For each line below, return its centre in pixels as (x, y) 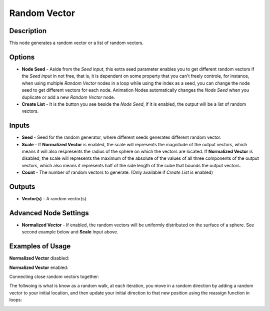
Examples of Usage (40, 246)
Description (28, 31)
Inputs (19, 125)
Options (22, 57)
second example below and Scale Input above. (70, 232)
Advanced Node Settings (49, 213)
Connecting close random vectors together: (54, 277)
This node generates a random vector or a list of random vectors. (76, 43)
